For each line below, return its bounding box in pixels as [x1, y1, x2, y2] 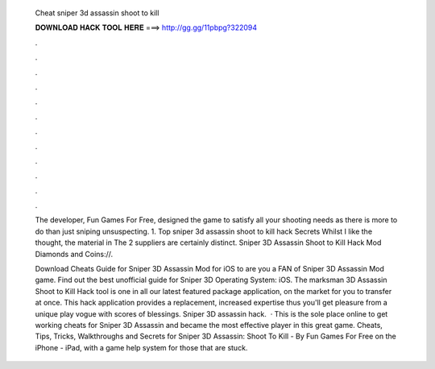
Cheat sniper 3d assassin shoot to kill [35, 8, 159, 18]
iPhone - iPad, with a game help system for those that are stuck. [35, 342, 248, 352]
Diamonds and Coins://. [35, 249, 114, 259]
